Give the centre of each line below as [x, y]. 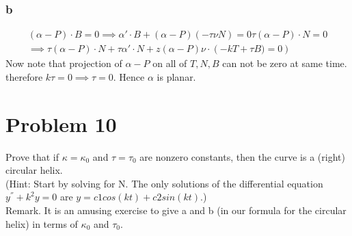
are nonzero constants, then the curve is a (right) [242, 156]
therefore [24, 76]
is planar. [176, 76]
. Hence [129, 76]
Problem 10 [61, 123]
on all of [170, 63]
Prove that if [32, 156]
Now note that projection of [64, 63]
